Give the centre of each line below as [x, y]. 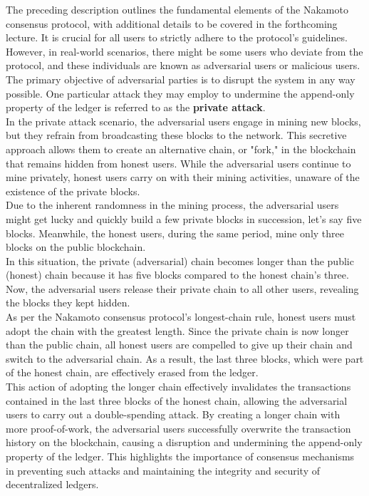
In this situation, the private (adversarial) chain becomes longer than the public [180, 260]
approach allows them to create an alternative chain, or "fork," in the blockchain [181, 149]
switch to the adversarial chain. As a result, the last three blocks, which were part [185, 358]
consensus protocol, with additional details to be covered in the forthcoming [172, 23]
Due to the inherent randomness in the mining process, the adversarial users [172, 205]
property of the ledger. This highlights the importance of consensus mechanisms [180, 456]
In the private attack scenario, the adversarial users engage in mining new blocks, [183, 121]
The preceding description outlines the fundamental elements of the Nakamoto [177, 9]
